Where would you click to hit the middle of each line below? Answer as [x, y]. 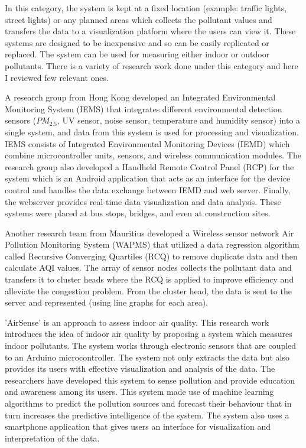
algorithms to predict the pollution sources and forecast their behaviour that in [148, 403]
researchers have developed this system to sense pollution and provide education [150, 380]
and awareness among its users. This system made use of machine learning [139, 392]
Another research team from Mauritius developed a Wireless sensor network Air [149, 233]
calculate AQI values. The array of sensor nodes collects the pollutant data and [148, 267]
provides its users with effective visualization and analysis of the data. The [140, 369]
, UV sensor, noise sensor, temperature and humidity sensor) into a [179, 120]
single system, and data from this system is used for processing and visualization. [152, 132]
